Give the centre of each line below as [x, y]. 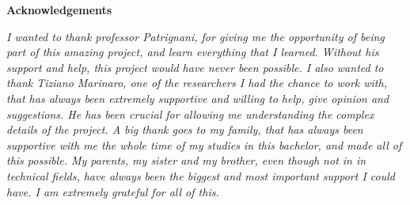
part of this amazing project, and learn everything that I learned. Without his [193, 52]
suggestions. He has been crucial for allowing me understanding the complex [190, 114]
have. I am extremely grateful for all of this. [113, 191]
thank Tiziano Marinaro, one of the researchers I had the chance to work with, [197, 83]
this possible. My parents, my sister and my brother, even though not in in [186, 160]
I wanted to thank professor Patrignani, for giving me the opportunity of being [196, 36]
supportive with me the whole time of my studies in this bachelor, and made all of [204, 144]
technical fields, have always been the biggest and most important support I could [201, 175]
